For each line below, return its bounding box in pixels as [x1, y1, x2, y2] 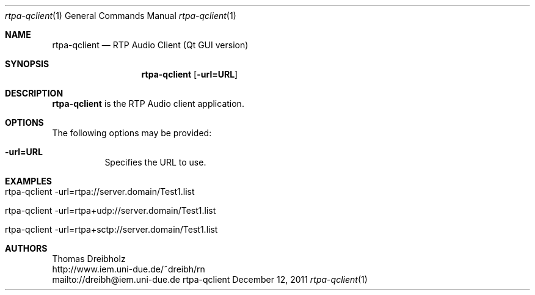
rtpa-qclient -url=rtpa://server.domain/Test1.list [5, 186, 195, 197]
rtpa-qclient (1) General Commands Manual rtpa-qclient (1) [5, 10, 236, 21]
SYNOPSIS [5, 59, 49, 69]
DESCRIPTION [5, 88, 64, 98]
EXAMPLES [5, 176, 52, 186]
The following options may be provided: [52, 128, 212, 138]
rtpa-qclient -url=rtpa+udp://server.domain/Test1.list [5, 205, 216, 216]
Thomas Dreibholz [52, 253, 126, 264]
